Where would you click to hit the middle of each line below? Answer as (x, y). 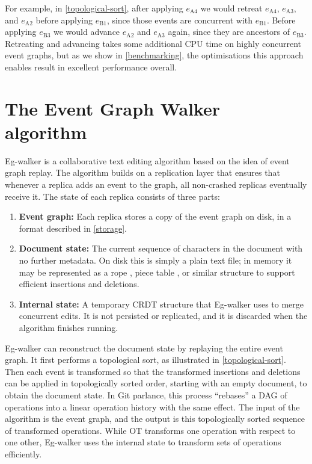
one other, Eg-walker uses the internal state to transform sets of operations (143, 442)
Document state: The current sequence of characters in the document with (161, 248)
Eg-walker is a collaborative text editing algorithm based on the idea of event (147, 160)
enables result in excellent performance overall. (91, 67)
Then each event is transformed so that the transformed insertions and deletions (153, 371)
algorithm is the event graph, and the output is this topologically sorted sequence (155, 419)
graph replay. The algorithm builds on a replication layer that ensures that (142, 172)
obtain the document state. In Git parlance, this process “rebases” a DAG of (146, 394)
